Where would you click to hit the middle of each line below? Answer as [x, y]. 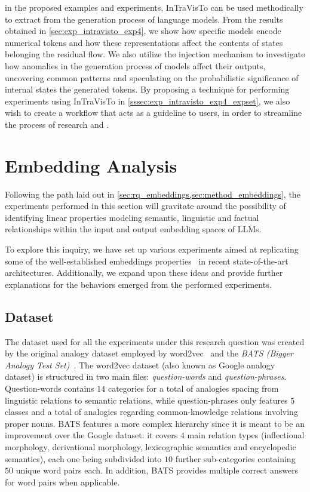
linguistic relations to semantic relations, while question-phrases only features [146, 400]
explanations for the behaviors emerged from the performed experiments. [138, 284]
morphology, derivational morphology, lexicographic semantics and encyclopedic [151, 446]
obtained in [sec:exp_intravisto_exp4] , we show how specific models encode [143, 31]
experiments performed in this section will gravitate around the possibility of [145, 206]
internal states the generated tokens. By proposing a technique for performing [147, 89]
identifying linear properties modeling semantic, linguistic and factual [132, 217]
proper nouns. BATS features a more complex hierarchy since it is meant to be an [155, 423]
